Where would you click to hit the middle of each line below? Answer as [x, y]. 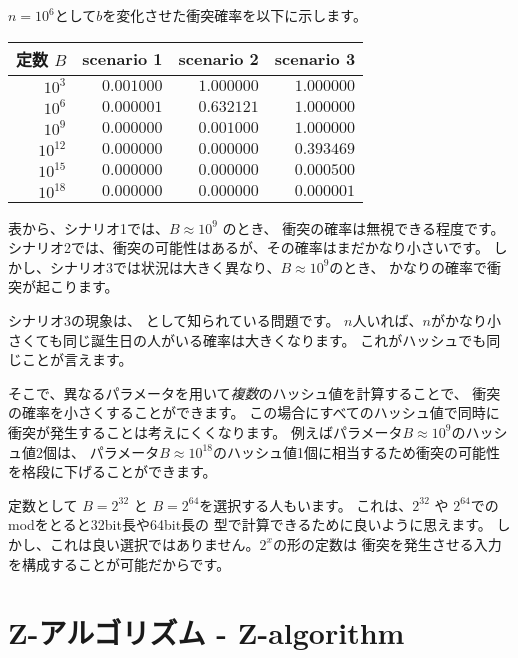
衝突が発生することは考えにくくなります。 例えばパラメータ [205, 431]
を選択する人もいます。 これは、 [306, 504]
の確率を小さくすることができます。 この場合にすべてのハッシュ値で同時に [254, 412]
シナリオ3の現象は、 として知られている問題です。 [174, 319]
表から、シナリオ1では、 [88, 227]
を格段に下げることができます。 [112, 471]
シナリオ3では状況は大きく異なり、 [165, 266]
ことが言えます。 [77, 359]
